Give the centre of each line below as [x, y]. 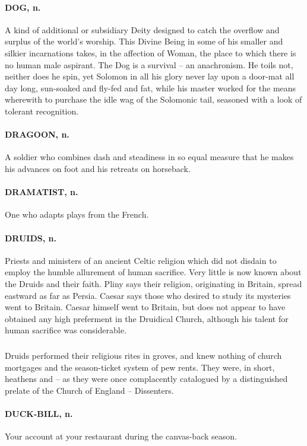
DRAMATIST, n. [42, 192]
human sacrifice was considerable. [66, 330]
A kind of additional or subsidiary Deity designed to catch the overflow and [142, 29]
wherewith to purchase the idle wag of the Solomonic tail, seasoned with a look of [153, 99]
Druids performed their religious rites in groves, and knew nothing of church [143, 356]
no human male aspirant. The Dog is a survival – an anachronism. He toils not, [149, 64]
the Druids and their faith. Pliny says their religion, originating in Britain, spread [153, 283]
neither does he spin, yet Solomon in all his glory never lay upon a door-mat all [150, 76]
